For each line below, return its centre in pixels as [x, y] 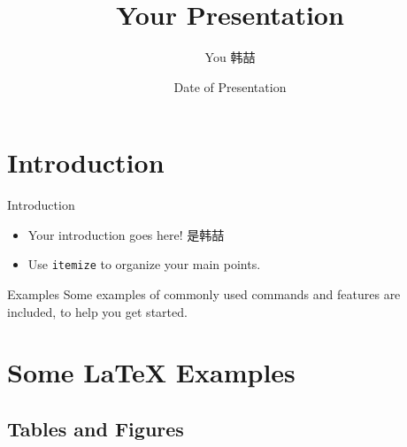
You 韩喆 [230, 57]
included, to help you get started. [97, 311]
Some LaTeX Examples [151, 372]
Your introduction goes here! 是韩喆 [126, 234]
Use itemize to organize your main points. [144, 264]
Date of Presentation [230, 86]
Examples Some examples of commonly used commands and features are [204, 294]
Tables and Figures [96, 429]
